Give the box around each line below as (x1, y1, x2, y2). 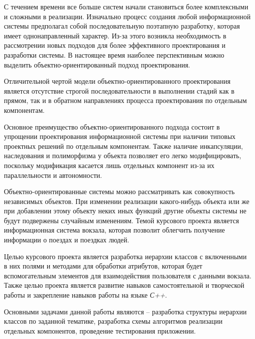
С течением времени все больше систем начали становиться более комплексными (4, 1, 249, 11)
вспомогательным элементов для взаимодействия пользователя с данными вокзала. (4, 270, 252, 280)
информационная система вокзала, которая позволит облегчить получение (4, 225, 225, 235)
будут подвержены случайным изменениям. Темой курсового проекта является (4, 215, 239, 225)
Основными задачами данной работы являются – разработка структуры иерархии (4, 306, 247, 316)
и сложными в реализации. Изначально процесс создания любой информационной (4, 11, 251, 21)
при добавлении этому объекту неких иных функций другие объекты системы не (4, 205, 247, 216)
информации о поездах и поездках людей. (4, 235, 129, 245)
